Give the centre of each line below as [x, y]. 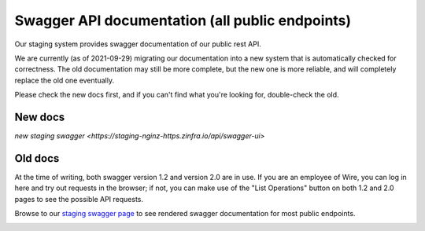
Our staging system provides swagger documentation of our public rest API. [138, 44]
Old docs [37, 158]
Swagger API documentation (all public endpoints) [183, 20]
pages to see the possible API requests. [79, 199]
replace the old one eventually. [64, 80]
